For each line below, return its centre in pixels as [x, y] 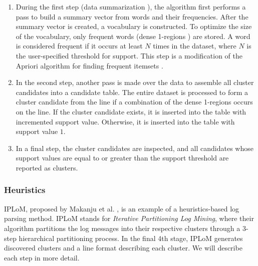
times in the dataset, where [195, 46]
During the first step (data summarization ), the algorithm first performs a [131, 6]
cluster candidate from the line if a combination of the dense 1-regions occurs [134, 102]
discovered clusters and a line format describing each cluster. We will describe [123, 248]
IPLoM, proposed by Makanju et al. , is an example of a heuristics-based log [122, 208]
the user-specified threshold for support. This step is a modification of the [129, 55]
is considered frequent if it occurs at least [79, 46]
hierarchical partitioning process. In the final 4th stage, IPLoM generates [131, 238]
